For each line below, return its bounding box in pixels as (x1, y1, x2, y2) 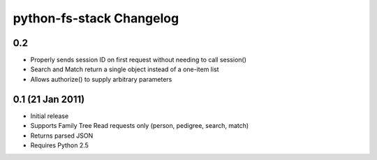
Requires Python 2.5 (30, 140, 89, 150)
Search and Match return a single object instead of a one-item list (30, 65, 219, 73)
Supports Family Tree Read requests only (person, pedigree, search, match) (30, 122, 249, 130)
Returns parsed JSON (30, 131, 94, 140)
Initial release (30, 112, 69, 120)
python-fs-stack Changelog (13, 10, 179, 26)
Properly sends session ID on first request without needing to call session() (30, 56, 247, 64)
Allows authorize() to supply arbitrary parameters (30, 75, 172, 83)
